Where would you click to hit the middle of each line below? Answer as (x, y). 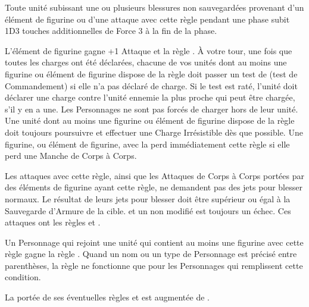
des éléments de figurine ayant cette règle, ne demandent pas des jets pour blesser (154, 187)
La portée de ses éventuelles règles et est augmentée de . (107, 297)
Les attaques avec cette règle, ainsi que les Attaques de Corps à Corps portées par (154, 175)
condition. (23, 277)
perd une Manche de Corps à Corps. (71, 156)
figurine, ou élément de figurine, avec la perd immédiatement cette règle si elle (147, 144)
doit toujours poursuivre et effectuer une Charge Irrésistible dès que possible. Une (154, 132)
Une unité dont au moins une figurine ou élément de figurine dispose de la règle (150, 120)
